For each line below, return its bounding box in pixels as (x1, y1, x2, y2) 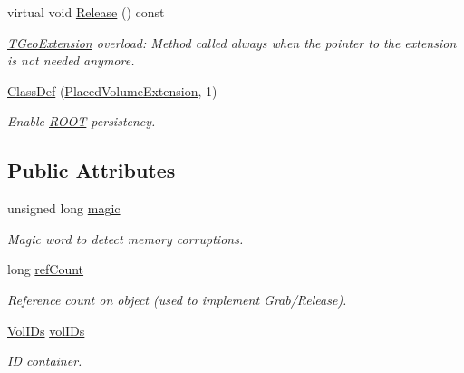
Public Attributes (7, 156, 176, 184)
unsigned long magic (7, 199, 121, 218)
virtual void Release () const (7, 3, 165, 21)
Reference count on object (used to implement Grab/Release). (7, 290, 347, 309)
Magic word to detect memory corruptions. (7, 229, 244, 248)
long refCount (7, 260, 84, 279)
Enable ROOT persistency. (7, 112, 156, 131)
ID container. (7, 351, 82, 370)
